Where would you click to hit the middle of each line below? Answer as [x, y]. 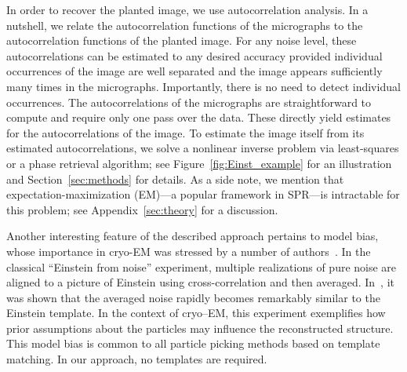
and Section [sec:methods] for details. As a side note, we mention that [175, 179]
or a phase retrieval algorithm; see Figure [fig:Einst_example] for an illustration [199, 163]
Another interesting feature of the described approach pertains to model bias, [193, 236]
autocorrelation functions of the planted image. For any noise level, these [182, 40]
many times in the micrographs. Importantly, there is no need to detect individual [203, 86]
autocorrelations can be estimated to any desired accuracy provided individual [194, 55]
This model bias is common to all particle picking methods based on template [193, 343]
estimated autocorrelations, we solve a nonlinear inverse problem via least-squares [203, 148]
